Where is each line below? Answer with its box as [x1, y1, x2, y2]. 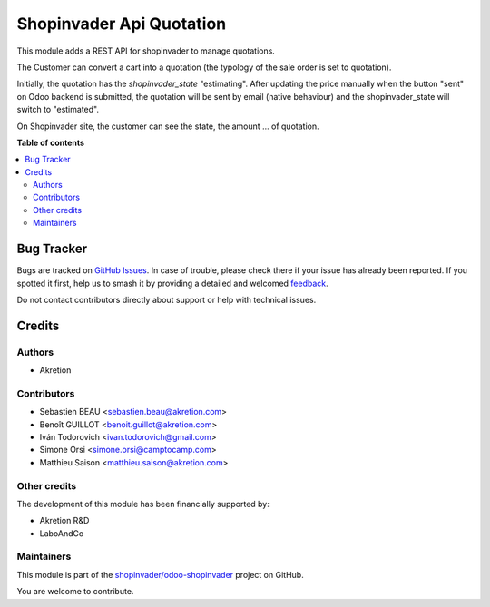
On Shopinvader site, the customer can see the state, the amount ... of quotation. [16, 121, 319, 132]
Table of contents [16, 137, 85, 148]
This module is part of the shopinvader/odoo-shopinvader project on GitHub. [16, 569, 304, 580]
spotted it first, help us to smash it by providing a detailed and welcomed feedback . [16, 278, 328, 289]
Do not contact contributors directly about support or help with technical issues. [16, 294, 317, 305]
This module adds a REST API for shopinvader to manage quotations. [16, 45, 276, 56]
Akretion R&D [39, 515, 90, 526]
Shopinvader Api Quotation [16, 14, 227, 34]
